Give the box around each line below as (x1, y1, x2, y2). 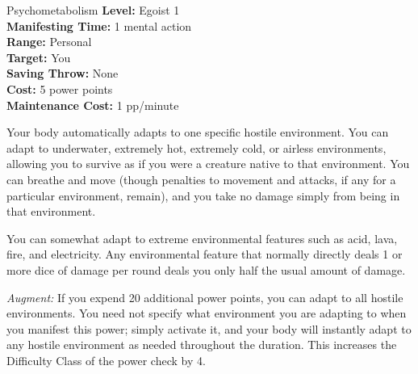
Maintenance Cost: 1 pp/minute (6, 96, 179, 113)
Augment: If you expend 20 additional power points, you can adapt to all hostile (6, 288, 403, 305)
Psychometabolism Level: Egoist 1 (6, 2, 180, 18)
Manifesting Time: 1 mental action (6, 17, 192, 34)
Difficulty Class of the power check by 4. (6, 351, 206, 368)
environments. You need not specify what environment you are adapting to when (6, 305, 407, 321)
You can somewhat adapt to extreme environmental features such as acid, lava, (6, 229, 398, 246)
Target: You (6, 48, 71, 65)
